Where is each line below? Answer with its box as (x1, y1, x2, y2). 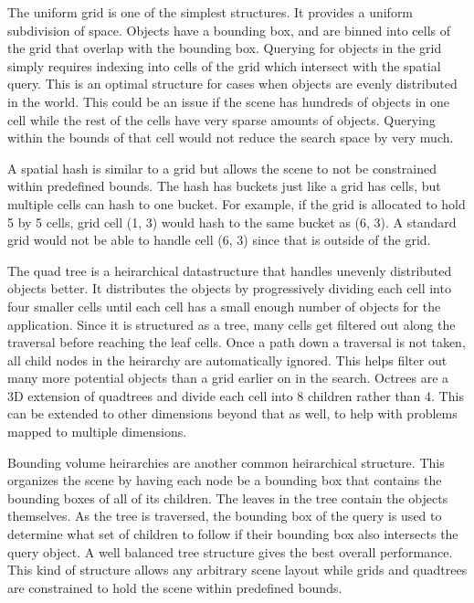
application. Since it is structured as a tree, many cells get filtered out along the (7, 314, 456, 333)
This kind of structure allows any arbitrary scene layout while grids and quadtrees (7, 560, 468, 579)
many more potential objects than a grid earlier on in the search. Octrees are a (7, 368, 449, 387)
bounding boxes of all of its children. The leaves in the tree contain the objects (7, 488, 448, 507)
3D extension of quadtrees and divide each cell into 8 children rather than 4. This (7, 386, 464, 405)
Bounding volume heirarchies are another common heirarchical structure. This (7, 452, 445, 471)
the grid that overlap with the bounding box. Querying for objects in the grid (7, 38, 442, 58)
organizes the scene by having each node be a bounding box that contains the (7, 471, 442, 490)
